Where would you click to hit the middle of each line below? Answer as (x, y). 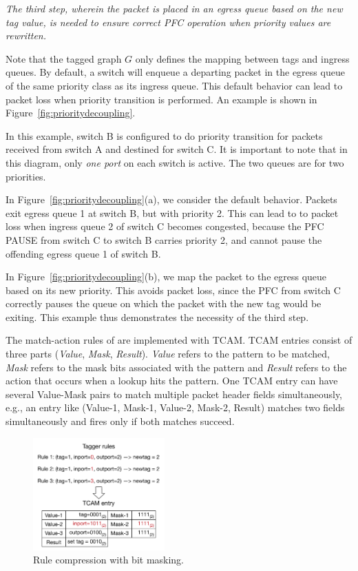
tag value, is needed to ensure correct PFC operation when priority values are (168, 22)
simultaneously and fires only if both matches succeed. (120, 421)
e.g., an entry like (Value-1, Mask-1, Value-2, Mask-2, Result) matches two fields (175, 407)
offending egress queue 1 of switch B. (83, 253)
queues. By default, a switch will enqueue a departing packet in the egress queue (175, 72)
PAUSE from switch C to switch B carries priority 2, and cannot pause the (164, 239)
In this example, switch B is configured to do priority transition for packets (164, 135)
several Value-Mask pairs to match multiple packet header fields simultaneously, (174, 394)
